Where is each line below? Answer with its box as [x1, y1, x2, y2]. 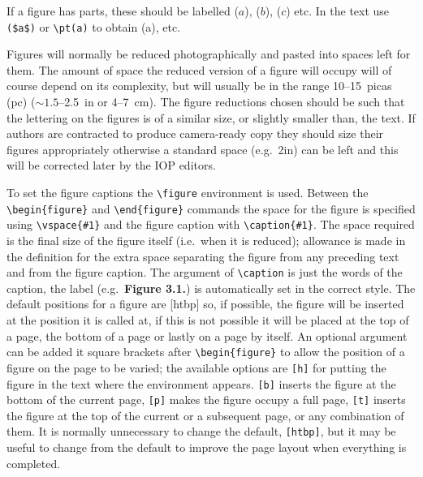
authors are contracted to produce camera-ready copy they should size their [6, 125, 384, 142]
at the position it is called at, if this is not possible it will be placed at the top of [6, 312, 409, 328]
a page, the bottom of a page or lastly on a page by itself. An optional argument [6, 327, 408, 344]
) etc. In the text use [286, 2, 390, 19]
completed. [6, 454, 61, 471]
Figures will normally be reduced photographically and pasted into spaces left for [6, 45, 411, 62]
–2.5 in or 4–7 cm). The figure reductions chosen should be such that [58, 93, 405, 110]
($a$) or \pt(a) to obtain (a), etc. [6, 18, 181, 35]
